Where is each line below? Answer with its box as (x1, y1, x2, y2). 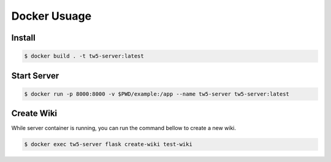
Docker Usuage (11, 9, 92, 23)
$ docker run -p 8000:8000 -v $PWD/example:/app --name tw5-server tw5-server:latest (24, 90, 289, 98)
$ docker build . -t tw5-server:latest (24, 53, 144, 60)
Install (11, 33, 36, 43)
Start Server (11, 71, 59, 81)
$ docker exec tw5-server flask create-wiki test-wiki (24, 141, 192, 148)
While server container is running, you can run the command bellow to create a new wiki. (11, 125, 236, 132)
